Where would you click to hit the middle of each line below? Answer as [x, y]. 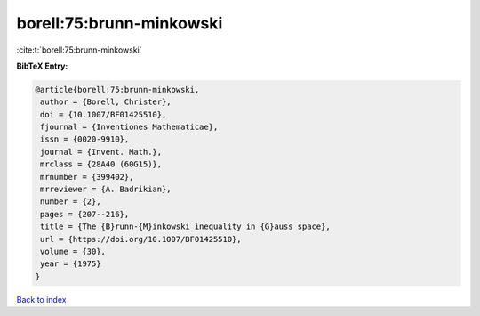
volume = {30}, [73, 251]
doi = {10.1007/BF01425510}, [104, 114]
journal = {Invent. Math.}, [101, 152]
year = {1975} [71, 264]
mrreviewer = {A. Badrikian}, [106, 190]
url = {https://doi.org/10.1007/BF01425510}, [141, 239]
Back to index [41, 299]
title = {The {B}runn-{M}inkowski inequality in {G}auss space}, [185, 227]
